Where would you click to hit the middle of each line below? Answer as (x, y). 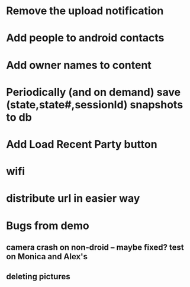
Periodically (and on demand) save (94, 92)
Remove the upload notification (85, 11)
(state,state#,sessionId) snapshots (95, 104)
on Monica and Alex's (47, 257)
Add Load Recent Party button (82, 144)
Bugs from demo (48, 225)
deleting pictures (38, 277)
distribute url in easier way (73, 199)
